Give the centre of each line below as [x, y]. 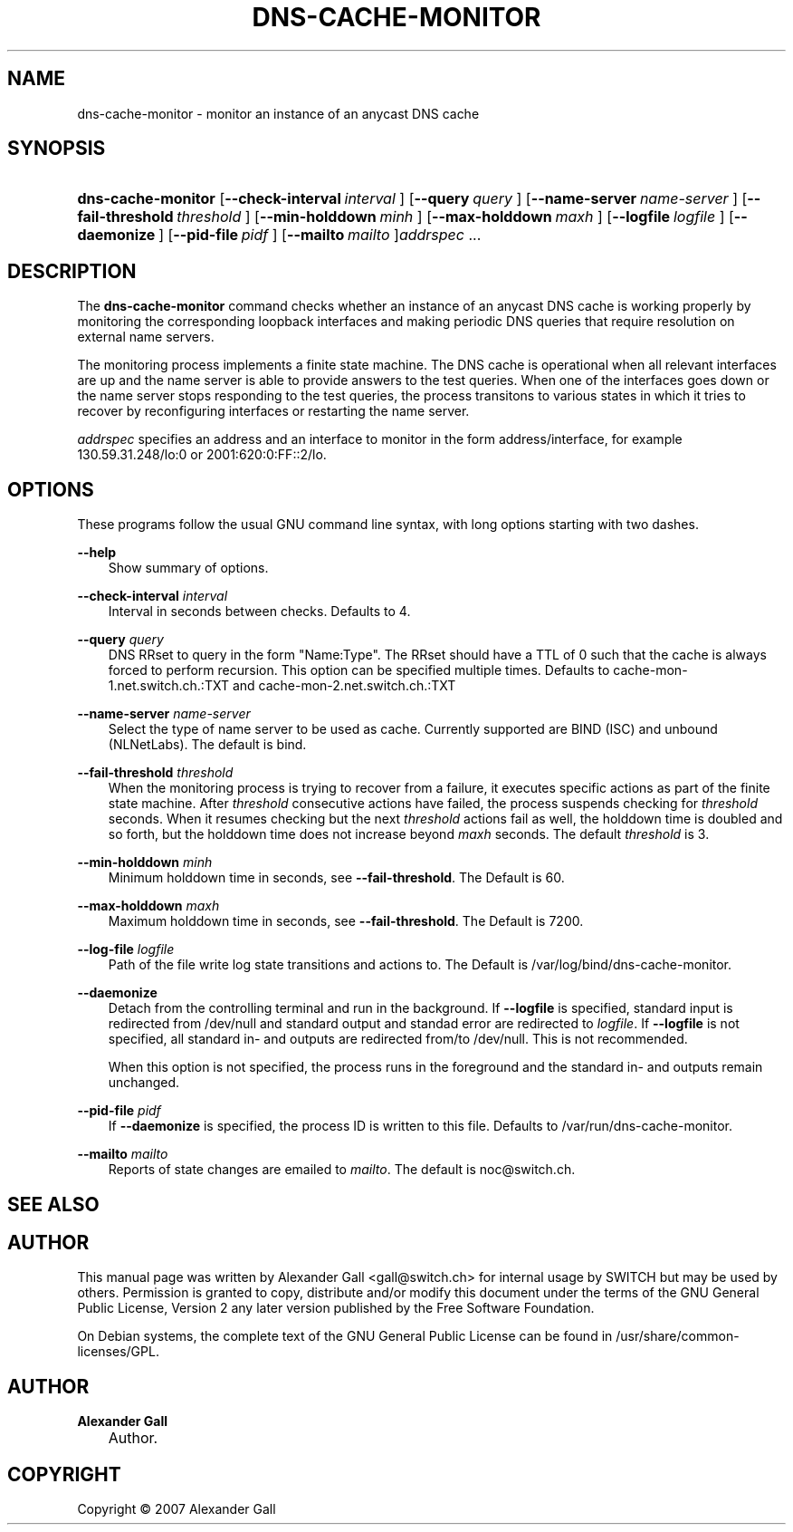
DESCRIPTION [72, 271]
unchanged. [144, 1083]
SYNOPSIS [57, 149]
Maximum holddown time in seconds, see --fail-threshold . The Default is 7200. [346, 921]
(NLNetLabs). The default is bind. [207, 745]
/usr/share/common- [678, 1336]
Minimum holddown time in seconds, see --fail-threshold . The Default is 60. [336, 878]
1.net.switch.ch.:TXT [168, 686]
